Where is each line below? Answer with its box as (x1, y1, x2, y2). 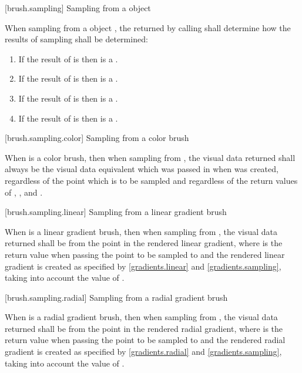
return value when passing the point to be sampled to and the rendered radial (5, 334, 286, 346)
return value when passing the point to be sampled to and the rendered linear (5, 248, 285, 260)
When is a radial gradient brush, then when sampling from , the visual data (5, 311, 278, 323)
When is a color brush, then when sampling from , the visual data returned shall (5, 151, 296, 163)
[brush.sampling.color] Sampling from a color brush (5, 132, 189, 144)
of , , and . (5, 186, 43, 198)
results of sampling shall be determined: (5, 33, 148, 45)
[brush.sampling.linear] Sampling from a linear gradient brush (5, 206, 227, 218)
